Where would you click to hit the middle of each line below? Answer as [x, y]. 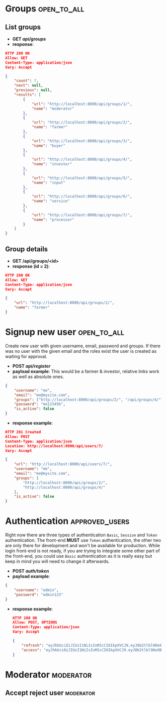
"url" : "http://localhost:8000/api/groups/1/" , [82, 104]
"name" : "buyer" [48, 146]
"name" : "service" [51, 201]
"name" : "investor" [52, 164]
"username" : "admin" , [36, 590]
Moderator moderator [48, 674]
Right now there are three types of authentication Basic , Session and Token [81, 535]
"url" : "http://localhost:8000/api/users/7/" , [63, 464]
